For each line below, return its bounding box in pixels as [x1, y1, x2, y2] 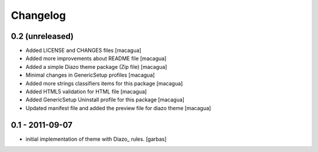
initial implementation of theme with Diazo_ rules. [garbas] [25, 136, 167, 143]
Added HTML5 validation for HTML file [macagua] [25, 88, 147, 95]
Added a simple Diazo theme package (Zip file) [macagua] [25, 63, 167, 70]
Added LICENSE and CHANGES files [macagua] [25, 47, 141, 54]
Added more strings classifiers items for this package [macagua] [25, 80, 183, 87]
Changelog [11, 9, 66, 22]
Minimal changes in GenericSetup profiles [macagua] [25, 71, 155, 79]
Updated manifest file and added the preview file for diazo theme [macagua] [25, 104, 211, 111]
